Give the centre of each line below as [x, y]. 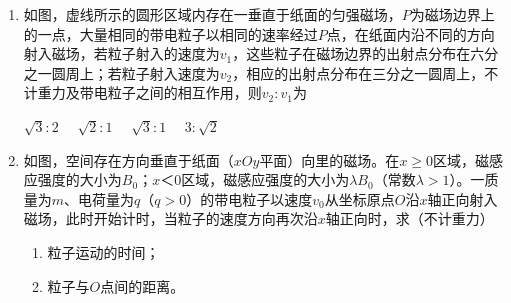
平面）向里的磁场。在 [329, 159]
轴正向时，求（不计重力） [409, 218]
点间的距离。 [142, 285]
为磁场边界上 [452, 14]
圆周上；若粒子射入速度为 [135, 72]
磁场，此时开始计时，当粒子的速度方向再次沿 [170, 218]
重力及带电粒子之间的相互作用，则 [149, 92]
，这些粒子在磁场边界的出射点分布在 [351, 53]
